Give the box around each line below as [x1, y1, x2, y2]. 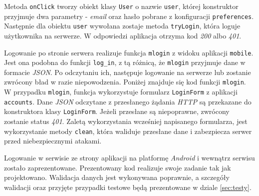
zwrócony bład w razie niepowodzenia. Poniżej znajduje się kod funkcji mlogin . [4, 76, 246, 87]
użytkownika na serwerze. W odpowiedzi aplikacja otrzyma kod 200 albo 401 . [4, 30, 242, 40]
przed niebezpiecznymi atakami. [4, 135, 102, 146]
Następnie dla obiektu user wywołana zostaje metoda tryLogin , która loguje [4, 20, 241, 31]
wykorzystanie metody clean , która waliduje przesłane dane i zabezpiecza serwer [4, 125, 252, 136]
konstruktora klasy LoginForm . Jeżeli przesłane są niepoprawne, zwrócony [4, 106, 230, 116]
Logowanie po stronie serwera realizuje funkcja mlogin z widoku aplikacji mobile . [4, 47, 254, 57]
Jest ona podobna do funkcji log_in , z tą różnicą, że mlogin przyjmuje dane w [4, 57, 246, 67]
